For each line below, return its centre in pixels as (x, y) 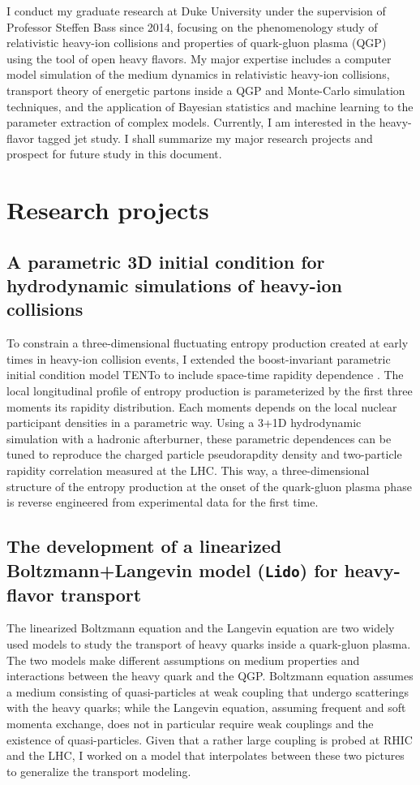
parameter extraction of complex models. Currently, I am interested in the (191, 122)
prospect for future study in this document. (114, 154)
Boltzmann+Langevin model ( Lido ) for (172, 569)
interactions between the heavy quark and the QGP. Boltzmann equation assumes (210, 676)
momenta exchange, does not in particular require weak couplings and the (190, 723)
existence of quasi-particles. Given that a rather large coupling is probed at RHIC (210, 739)
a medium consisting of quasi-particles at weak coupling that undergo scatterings (208, 691)
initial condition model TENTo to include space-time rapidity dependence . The (205, 375)
